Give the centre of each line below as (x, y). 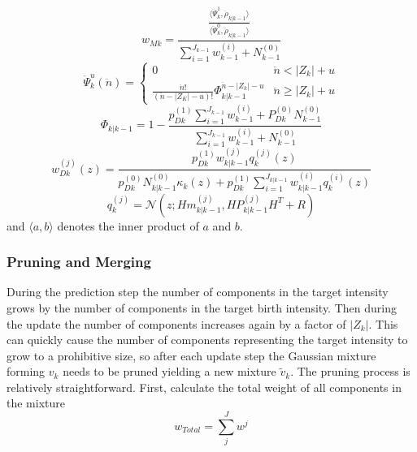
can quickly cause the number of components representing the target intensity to (207, 340)
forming (26, 371)
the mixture (36, 403)
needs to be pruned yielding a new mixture (169, 371)
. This (383, 323)
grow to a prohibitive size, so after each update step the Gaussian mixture (191, 355)
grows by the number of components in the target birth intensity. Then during (202, 307)
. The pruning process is (350, 371)
